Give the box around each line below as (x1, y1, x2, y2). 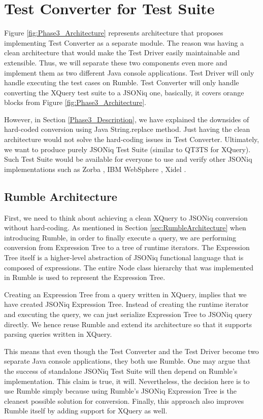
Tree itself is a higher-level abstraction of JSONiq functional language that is (4, 252, 244, 263)
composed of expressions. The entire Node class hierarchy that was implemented (4, 262, 254, 272)
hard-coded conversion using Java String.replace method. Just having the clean (4, 124, 250, 134)
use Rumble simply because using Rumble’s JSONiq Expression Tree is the (4, 386, 237, 396)
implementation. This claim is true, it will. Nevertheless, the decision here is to (4, 375, 250, 386)
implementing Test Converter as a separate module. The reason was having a (4, 37, 244, 48)
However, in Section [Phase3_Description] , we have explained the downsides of (4, 114, 249, 124)
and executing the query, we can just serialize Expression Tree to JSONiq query (4, 308, 252, 319)
